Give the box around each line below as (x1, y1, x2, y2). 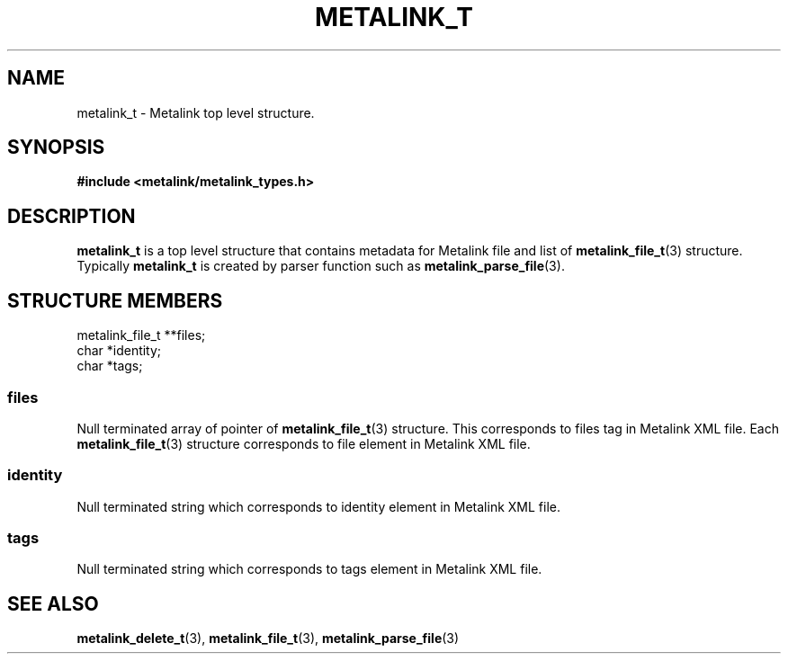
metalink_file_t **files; (76, 327, 206, 344)
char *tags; (76, 358, 143, 374)
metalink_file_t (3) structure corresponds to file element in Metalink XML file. (76, 435, 531, 451)
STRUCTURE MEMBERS (7, 289, 223, 312)
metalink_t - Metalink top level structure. (76, 104, 315, 121)
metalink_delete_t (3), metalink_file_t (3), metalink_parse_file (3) (76, 630, 460, 647)
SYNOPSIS (7, 136, 105, 159)
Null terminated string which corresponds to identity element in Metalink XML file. (76, 498, 560, 514)
